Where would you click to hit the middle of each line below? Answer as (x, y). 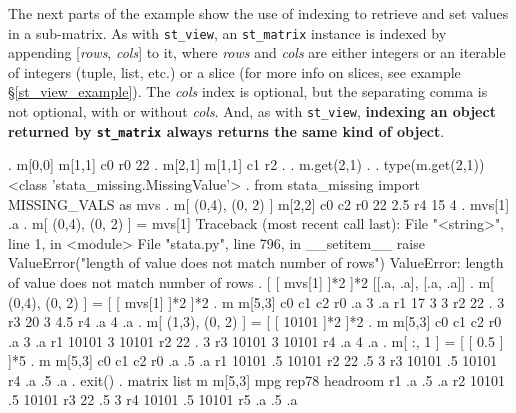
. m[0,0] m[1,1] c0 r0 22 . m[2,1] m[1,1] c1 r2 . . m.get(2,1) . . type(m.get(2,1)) (246, 164)
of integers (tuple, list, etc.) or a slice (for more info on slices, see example (234, 71)
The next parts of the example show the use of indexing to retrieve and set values (258, 13)
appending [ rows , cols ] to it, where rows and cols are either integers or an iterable (257, 52)
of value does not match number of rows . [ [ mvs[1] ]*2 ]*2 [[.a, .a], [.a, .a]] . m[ (251, 281)
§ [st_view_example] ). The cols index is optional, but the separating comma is (248, 91)
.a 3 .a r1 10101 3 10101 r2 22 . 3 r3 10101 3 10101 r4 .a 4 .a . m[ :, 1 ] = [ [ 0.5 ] (256, 340)
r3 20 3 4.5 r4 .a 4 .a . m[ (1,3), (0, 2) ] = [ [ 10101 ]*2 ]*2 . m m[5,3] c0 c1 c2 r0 (255, 321)
